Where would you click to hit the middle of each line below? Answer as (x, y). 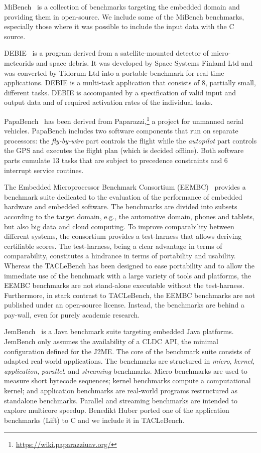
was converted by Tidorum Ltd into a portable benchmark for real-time (114, 72)
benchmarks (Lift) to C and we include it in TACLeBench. (94, 420)
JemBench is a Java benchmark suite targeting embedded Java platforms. (119, 331)
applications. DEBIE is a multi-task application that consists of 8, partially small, (130, 83)
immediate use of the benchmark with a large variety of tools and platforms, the (127, 275)
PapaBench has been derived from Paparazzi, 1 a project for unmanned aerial (124, 120)
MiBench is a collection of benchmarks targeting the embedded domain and (122, 7)
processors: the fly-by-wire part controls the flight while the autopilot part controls (130, 140)
